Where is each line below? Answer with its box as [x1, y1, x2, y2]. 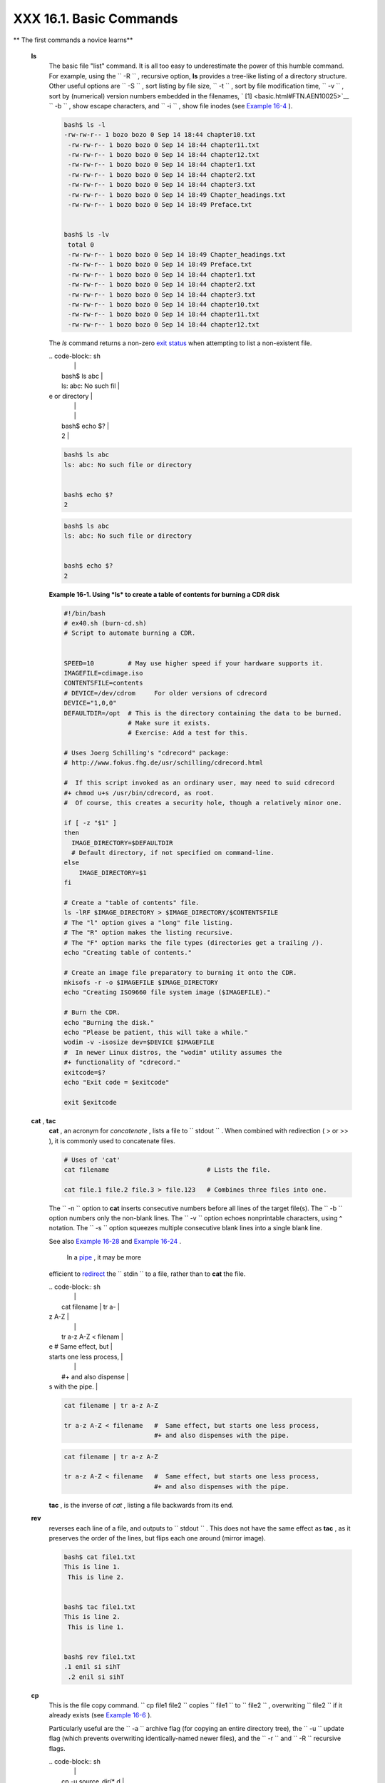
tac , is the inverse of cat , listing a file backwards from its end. [48, 1501, 235, 1509]
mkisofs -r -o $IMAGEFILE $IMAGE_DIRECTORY [63, 979, 219, 987]
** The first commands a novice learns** [13, 36, 133, 44]
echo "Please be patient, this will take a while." [63, 1028, 249, 1037]
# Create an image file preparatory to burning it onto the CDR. [63, 969, 297, 976]
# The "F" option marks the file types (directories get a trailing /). [63, 939, 324, 946]
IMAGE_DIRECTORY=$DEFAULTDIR [71, 839, 174, 847]
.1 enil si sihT [63, 1662, 121, 1671]
